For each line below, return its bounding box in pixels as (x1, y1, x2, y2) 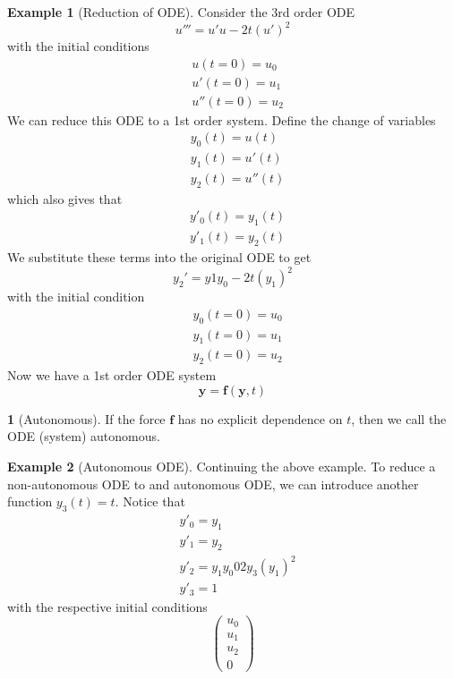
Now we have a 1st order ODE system (7, 366, 217, 385)
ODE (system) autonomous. (7, 427, 160, 446)
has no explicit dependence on (177, 409, 343, 428)
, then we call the (351, 409, 447, 428)
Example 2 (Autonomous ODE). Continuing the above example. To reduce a (7, 457, 436, 476)
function (7, 492, 53, 511)
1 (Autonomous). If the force (7, 409, 166, 428)
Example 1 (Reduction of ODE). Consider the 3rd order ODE (7, 3, 355, 21)
